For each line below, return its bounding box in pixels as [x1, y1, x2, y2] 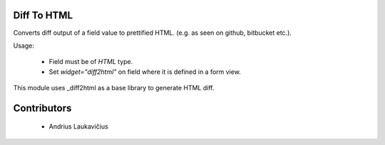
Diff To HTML [13, 9, 73, 21]
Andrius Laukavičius [48, 122, 108, 131]
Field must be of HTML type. [48, 58, 133, 66]
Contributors [13, 102, 72, 114]
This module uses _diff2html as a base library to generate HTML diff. [13, 84, 215, 92]
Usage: [13, 41, 35, 50]
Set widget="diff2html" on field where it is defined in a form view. [48, 68, 242, 76]
